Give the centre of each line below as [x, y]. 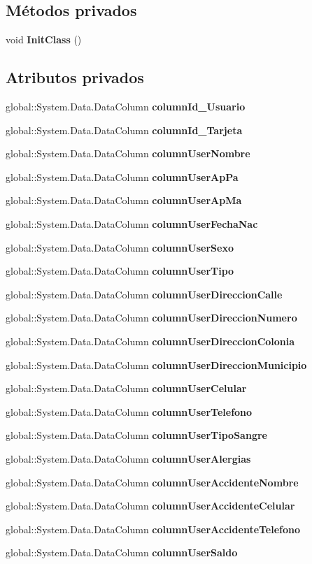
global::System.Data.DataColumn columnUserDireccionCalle [144, 294]
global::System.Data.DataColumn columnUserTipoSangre [136, 435]
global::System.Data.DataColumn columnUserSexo [120, 247]
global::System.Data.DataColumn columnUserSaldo [122, 552]
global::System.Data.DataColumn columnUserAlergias [128, 458]
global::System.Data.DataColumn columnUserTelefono [129, 411]
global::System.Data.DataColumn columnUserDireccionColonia [150, 341]
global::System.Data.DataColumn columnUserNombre [128, 153]
